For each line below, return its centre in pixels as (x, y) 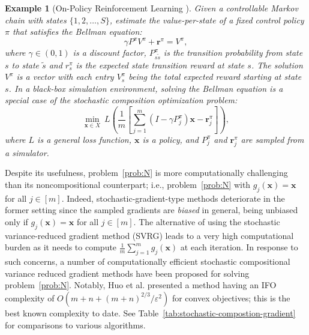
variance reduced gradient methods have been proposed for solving (127, 273)
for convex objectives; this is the (231, 297)
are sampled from (272, 139)
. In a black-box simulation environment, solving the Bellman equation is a (146, 88)
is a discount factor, (109, 53)
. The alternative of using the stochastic (207, 222)
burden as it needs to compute (61, 247)
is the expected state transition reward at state (160, 65)
